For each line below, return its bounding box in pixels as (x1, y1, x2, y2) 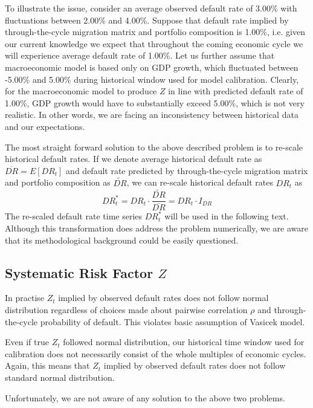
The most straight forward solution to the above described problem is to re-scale (5, 140, 303, 153)
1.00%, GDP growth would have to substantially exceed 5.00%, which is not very (5, 96, 305, 109)
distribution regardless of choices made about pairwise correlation (5, 303, 248, 316)
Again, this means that (5, 359, 90, 372)
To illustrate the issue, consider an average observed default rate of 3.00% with (5, 2, 297, 14)
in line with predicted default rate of (168, 85, 303, 97)
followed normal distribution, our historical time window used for (63, 335, 305, 348)
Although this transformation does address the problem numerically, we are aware (5, 222, 308, 235)
